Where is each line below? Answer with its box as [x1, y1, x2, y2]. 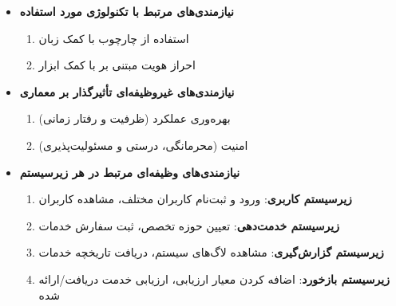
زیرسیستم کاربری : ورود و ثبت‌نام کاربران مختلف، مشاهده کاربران [38, 190, 352, 207]
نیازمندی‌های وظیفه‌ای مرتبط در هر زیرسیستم [19, 163, 240, 180]
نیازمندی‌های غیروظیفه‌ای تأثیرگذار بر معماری [19, 83, 235, 100]
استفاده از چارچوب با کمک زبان [38, 29, 189, 46]
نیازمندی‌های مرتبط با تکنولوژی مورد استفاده [19, 3, 234, 19]
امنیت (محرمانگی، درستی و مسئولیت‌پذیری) [38, 136, 248, 153]
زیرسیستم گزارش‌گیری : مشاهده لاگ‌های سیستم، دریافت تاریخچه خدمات [38, 244, 384, 261]
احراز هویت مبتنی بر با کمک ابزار [38, 57, 196, 73]
